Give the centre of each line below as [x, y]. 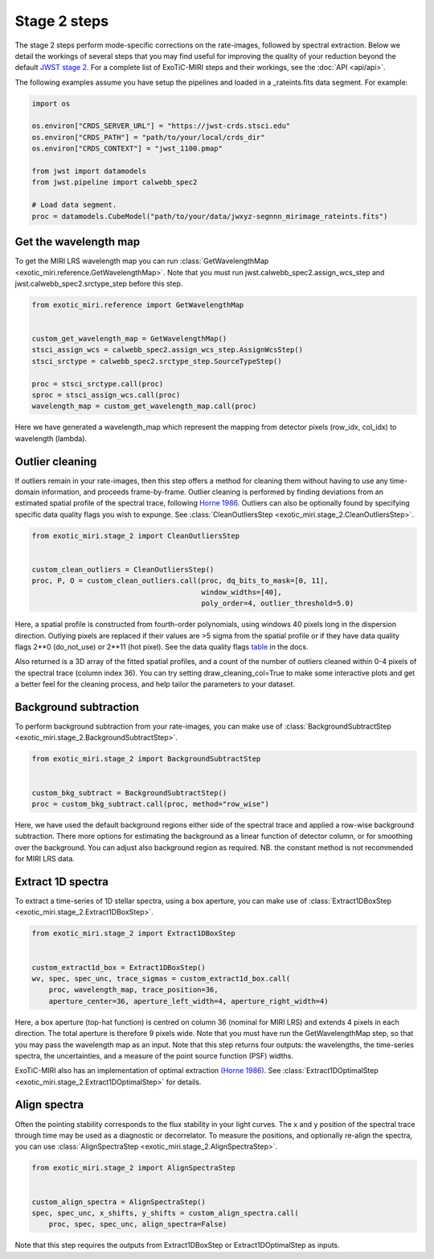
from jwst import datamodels [89, 171]
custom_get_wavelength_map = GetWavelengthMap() [129, 339]
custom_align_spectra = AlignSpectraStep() [119, 1202]
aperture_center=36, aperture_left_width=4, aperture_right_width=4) [188, 1001]
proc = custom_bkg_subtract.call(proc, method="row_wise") [150, 804]
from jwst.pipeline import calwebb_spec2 [115, 182]
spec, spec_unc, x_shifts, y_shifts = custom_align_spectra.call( [165, 1213]
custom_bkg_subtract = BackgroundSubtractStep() [129, 793]
